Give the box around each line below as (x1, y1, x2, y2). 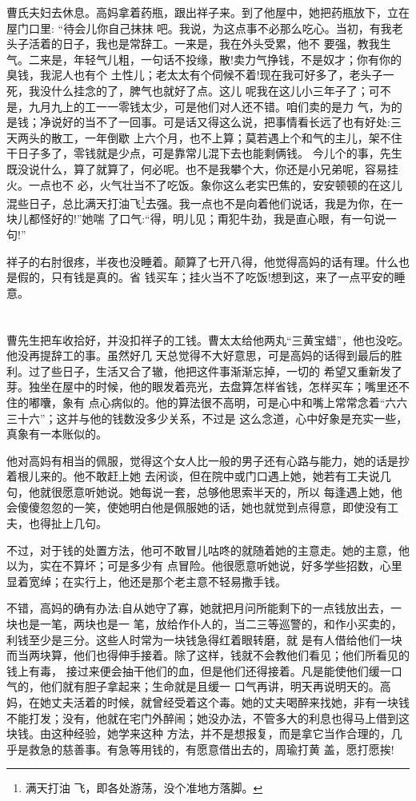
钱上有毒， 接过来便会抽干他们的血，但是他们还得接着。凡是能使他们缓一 (6, 662, 391, 679)
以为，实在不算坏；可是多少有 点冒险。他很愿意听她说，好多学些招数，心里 (6, 557, 402, 574)
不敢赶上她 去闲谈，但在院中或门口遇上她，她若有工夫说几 (84, 468, 391, 484)
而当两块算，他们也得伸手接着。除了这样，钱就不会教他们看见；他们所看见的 (6, 647, 410, 664)
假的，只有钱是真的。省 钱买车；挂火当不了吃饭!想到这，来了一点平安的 (17, 269, 394, 285)
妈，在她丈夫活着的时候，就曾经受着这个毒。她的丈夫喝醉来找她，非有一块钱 (6, 694, 410, 710)
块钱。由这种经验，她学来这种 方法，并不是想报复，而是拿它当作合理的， (6, 725, 391, 742)
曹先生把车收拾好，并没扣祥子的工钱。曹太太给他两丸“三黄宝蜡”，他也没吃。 (6, 331, 410, 348)
